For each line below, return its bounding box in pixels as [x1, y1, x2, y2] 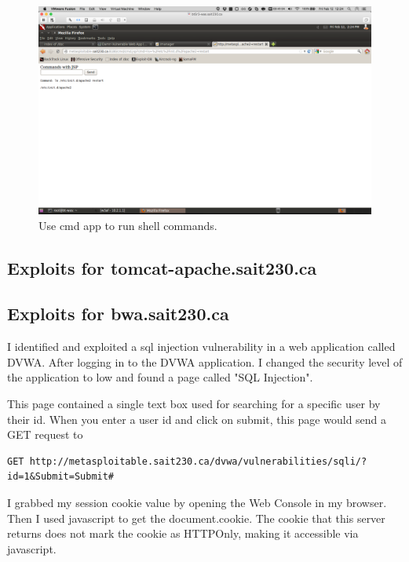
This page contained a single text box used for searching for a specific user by [7, 395, 381, 411]
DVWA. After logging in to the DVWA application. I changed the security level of [7, 353, 403, 370]
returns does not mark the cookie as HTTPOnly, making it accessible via [7, 525, 359, 542]
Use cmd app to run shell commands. [38, 217, 217, 233]
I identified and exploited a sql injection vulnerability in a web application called [7, 338, 396, 355]
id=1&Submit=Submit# [7, 471, 115, 483]
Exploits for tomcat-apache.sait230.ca [7, 255, 317, 279]
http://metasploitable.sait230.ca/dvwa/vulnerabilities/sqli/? [29, 455, 367, 467]
